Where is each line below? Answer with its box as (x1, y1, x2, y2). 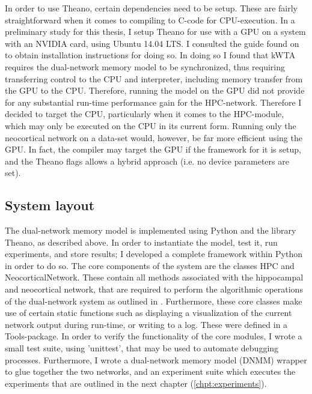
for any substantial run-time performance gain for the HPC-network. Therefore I (5, 95, 302, 108)
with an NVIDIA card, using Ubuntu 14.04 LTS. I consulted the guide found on (5, 37, 299, 49)
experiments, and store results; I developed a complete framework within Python (5, 247, 302, 260)
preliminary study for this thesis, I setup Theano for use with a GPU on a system (5, 25, 306, 38)
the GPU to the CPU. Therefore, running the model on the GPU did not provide (5, 84, 305, 97)
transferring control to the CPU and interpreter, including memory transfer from (5, 72, 303, 85)
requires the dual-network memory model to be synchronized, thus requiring (5, 60, 286, 73)
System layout (5, 196, 95, 214)
